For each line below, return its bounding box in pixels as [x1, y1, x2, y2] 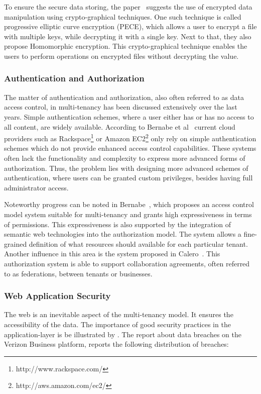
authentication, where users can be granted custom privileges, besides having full [4, 172, 253, 183]
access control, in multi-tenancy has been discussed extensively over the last [4, 102, 237, 112]
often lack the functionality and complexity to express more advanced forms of [4, 153, 245, 163]
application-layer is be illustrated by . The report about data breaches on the [4, 329, 241, 339]
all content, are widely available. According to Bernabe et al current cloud [4, 121, 235, 132]
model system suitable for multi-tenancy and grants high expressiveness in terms [4, 209, 252, 219]
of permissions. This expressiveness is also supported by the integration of [4, 219, 231, 229]
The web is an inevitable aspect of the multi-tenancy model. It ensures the [4, 309, 233, 320]
